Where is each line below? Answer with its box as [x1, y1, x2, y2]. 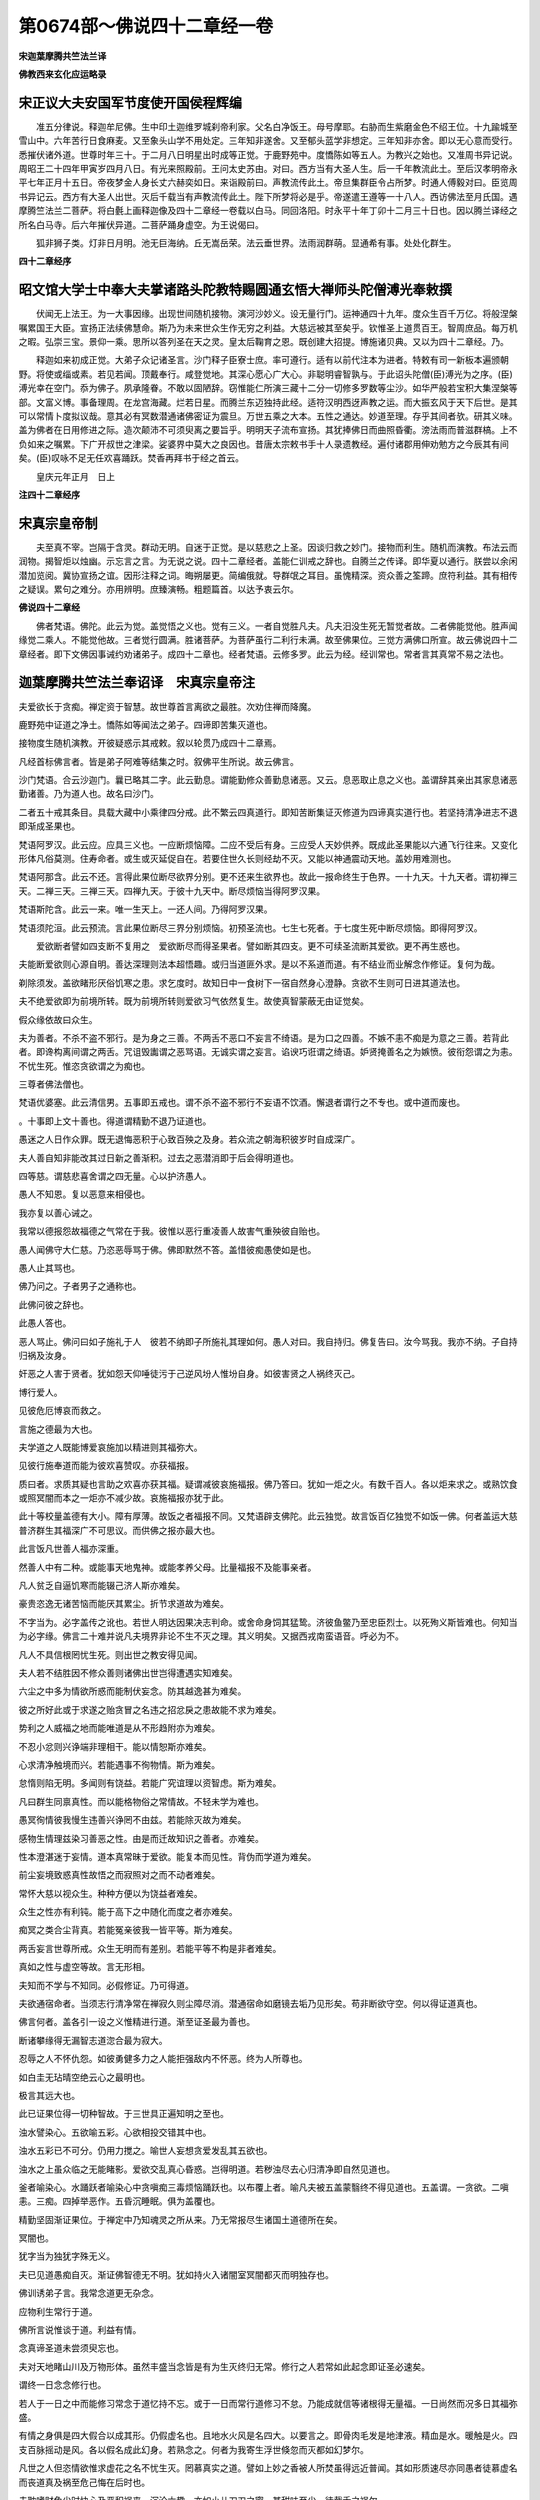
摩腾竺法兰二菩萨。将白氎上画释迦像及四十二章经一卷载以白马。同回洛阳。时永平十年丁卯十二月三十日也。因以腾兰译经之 [18, 205, 518, 217]
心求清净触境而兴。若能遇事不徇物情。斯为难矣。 [18, 1758, 220, 1770]
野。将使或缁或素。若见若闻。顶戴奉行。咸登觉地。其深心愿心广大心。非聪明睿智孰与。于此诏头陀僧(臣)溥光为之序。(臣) [18, 368, 514, 380]
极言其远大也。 [18, 2089, 80, 2101]
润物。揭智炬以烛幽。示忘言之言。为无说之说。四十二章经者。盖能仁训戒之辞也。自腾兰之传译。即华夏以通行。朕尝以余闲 [18, 555, 518, 567]
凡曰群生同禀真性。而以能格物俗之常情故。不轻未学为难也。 [18, 1795, 264, 1807]
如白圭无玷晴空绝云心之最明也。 [18, 2071, 150, 2083]
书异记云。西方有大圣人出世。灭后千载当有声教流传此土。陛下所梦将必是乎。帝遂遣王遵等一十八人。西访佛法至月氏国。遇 [18, 190, 518, 202]
